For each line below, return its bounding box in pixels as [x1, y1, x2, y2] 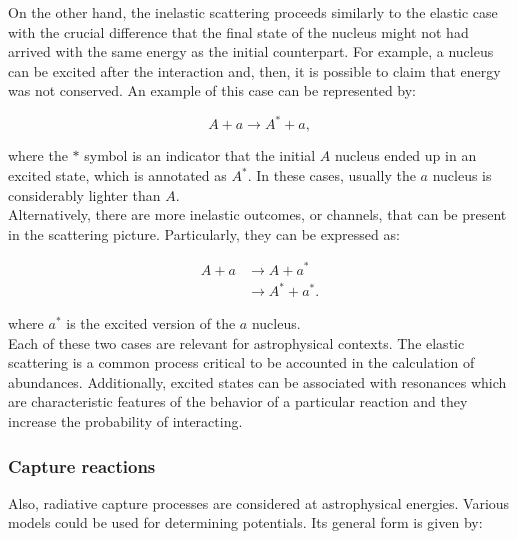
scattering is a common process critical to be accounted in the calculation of [8, 352, 475, 373]
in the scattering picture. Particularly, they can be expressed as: [8, 223, 400, 244]
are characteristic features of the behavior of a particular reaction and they [8, 391, 468, 412]
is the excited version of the [66, 313, 236, 334]
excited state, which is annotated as [8, 165, 227, 186]
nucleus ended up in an [334, 145, 477, 166]
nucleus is [432, 165, 492, 186]
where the [8, 145, 68, 166]
